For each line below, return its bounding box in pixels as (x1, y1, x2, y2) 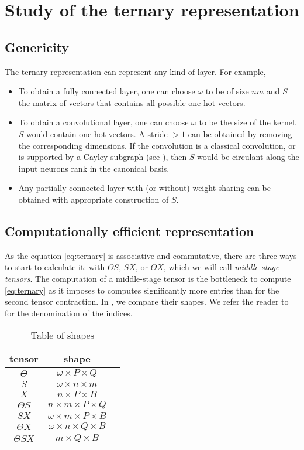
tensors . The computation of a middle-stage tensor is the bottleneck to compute (5, 272, 291, 284)
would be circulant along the (197, 151, 299, 163)
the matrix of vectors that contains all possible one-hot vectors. (18, 96, 246, 108)
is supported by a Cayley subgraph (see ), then (18, 151, 187, 163)
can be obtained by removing (188, 127, 292, 139)
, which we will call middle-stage (163, 261, 279, 273)
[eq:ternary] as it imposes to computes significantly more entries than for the (5, 284, 279, 296)
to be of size (205, 85, 249, 97)
